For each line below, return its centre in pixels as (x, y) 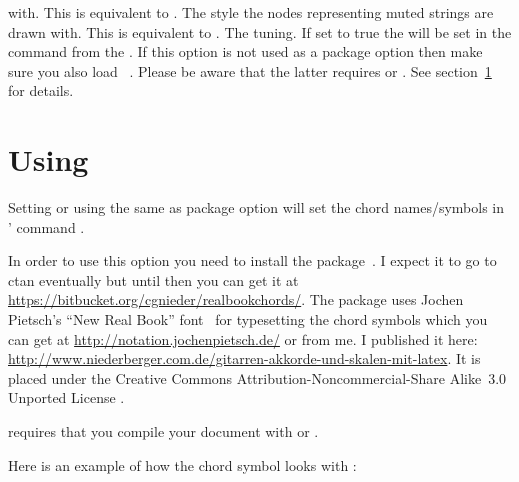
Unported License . (66, 397)
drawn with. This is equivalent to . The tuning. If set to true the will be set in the (260, 31)
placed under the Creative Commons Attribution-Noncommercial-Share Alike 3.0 (257, 377)
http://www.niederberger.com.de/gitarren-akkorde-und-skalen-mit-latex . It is (244, 358)
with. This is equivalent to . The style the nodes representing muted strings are (251, 12)
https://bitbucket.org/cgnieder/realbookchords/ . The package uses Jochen (236, 299)
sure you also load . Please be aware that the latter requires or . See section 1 (250, 70)
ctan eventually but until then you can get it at (153, 279)
